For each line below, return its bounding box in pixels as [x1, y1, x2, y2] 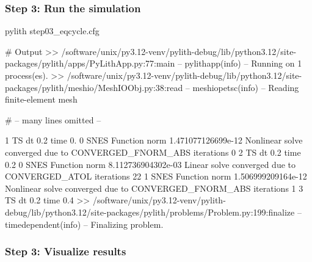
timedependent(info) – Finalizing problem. [5, 217, 164, 230]
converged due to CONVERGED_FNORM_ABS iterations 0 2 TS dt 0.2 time [5, 145, 301, 158]
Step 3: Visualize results [5, 244, 126, 259]
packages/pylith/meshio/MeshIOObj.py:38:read [5, 81, 183, 93]
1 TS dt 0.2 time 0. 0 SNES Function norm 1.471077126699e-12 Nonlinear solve [5, 134, 303, 147]
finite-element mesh [5, 93, 78, 106]
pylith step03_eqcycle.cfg [5, 24, 100, 37]
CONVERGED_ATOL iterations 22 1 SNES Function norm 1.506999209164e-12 [5, 170, 307, 183]
